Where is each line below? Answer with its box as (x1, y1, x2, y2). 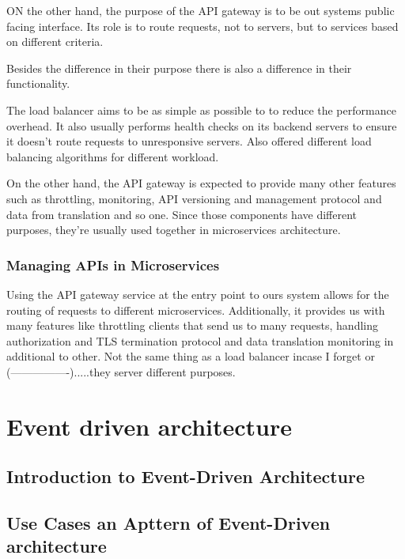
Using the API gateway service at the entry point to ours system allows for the (6, 285, 389, 302)
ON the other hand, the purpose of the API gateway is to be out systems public (6, 2, 395, 18)
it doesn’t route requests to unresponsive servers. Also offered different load (6, 133, 372, 149)
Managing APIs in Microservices (6, 255, 220, 274)
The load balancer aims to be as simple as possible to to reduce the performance (6, 101, 396, 118)
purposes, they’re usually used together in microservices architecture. (6, 221, 341, 238)
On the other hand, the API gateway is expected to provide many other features (6, 175, 396, 191)
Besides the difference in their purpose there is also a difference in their (6, 59, 352, 76)
